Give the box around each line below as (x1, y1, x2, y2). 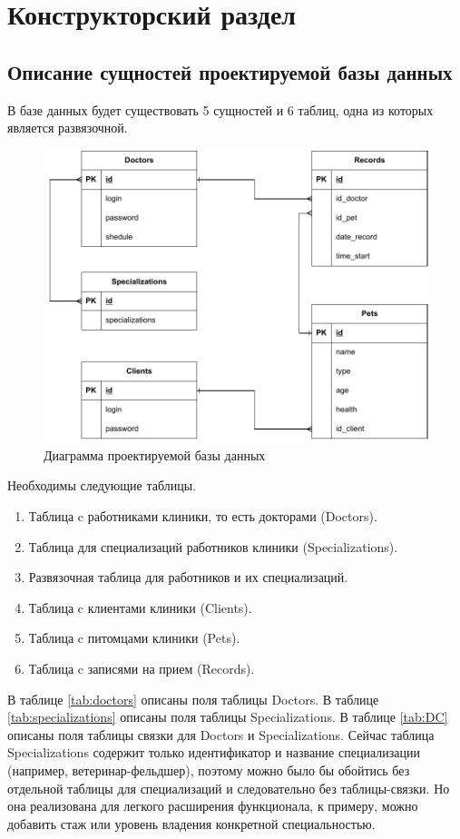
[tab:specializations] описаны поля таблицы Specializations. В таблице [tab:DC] (7, 707, 448, 726)
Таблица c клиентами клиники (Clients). (28, 597, 252, 617)
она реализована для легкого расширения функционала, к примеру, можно (7, 796, 418, 815)
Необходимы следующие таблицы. (7, 476, 197, 495)
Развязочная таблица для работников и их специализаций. (28, 568, 348, 587)
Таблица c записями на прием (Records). (28, 658, 255, 677)
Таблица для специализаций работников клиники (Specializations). (28, 537, 398, 556)
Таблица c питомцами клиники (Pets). (28, 628, 240, 647)
